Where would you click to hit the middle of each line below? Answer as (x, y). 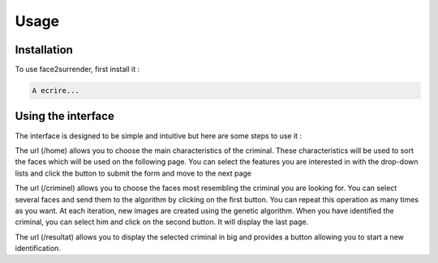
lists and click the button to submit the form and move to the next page (133, 173)
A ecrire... (56, 91)
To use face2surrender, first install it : (77, 70)
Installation (44, 50)
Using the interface (65, 116)
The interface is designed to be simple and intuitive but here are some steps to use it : (159, 136)
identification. (38, 248)
